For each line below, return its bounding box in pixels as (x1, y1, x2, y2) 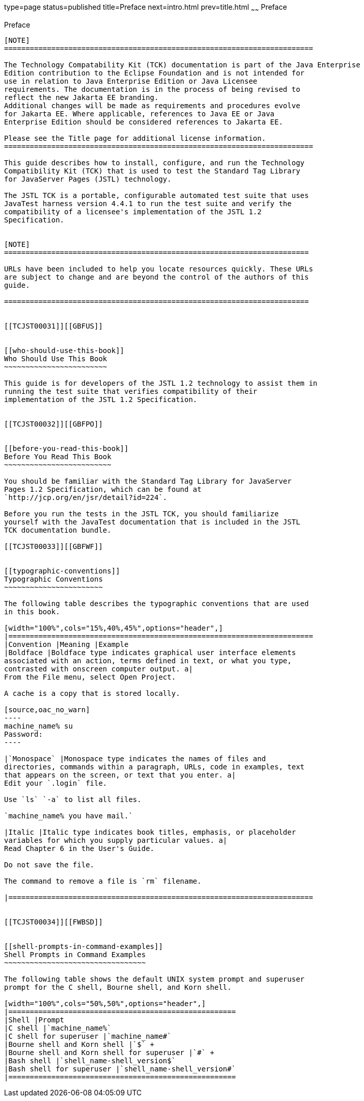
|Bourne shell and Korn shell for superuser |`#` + (4, 1048, 215, 1057)
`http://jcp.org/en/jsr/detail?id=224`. (4, 493, 167, 502)
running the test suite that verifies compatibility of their (4, 387, 258, 395)
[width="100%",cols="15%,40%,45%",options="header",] (4, 623, 223, 632)
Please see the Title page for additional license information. (4, 134, 266, 142)
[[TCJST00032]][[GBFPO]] (4, 419, 103, 428)
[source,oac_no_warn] (4, 705, 90, 714)
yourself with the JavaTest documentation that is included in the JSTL (4, 517, 300, 526)
